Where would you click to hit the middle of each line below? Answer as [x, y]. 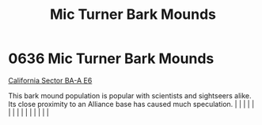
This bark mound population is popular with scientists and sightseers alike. [130, 95]
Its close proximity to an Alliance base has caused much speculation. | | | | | [131, 104]
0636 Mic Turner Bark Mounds [111, 59]
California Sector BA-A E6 [50, 80]
